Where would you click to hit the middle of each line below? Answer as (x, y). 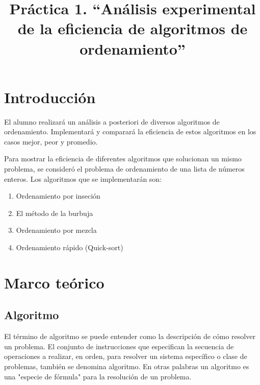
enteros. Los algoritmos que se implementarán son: (83, 178)
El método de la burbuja (55, 213)
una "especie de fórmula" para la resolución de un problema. (98, 376)
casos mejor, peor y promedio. (51, 141)
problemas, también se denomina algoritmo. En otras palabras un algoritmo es (127, 366)
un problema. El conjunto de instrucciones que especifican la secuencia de (119, 346)
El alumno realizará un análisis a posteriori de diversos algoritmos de (112, 121)
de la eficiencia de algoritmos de (133, 28)
